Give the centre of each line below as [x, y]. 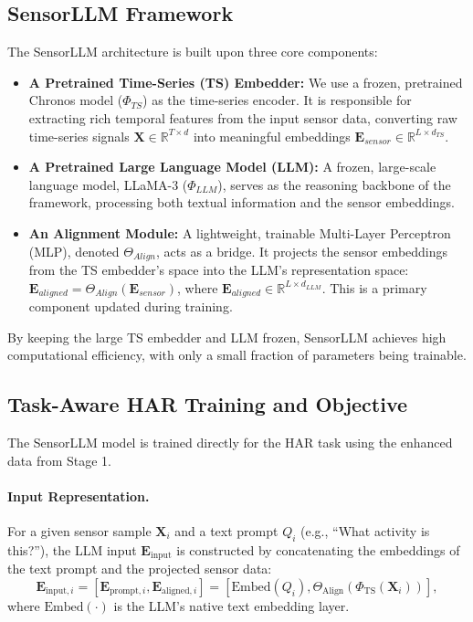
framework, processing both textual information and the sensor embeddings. [242, 202]
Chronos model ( [76, 100]
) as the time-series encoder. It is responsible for [277, 100]
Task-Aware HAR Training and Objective [208, 404]
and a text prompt [226, 531]
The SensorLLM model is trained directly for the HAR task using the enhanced [230, 443]
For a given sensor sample [79, 531]
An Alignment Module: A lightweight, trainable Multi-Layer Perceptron [240, 232]
